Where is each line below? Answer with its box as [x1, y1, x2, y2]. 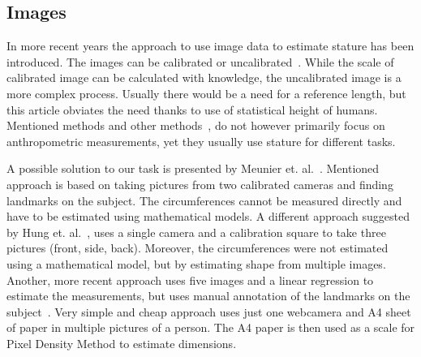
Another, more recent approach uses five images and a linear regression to [6, 271, 374, 288]
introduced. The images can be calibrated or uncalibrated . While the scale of [6, 53, 394, 70]
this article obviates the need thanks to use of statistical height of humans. [6, 101, 378, 118]
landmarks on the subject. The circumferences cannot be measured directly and [6, 191, 402, 209]
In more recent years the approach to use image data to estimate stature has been [6, 37, 415, 54]
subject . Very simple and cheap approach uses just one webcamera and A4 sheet [6, 303, 411, 320]
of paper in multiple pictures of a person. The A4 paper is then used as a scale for [6, 319, 415, 336]
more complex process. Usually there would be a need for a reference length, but [6, 84, 406, 101]
